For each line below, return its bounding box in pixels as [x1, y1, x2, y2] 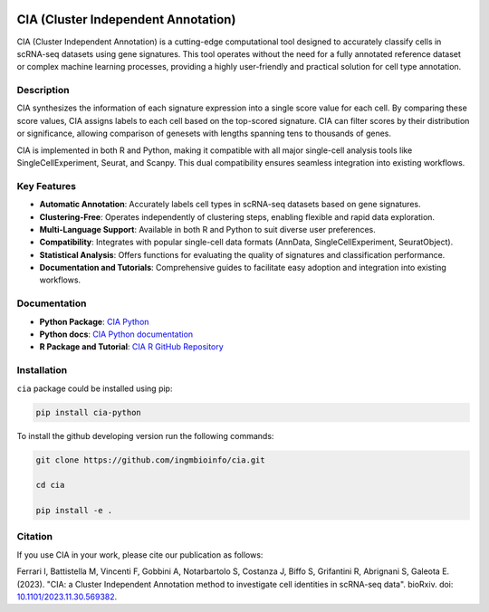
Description [16, 84, 70, 97]
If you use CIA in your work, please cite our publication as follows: [16, 549, 264, 560]
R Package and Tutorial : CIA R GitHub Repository [39, 341, 224, 352]
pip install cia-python [35, 407, 142, 417]
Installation [16, 364, 68, 377]
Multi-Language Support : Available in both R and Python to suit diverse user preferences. [39, 224, 376, 234]
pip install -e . [35, 505, 113, 516]
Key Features [16, 179, 77, 192]
